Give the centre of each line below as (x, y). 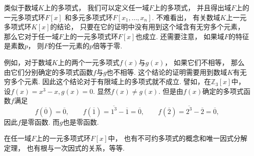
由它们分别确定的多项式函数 (48, 72)
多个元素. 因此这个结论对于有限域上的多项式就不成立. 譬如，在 (111, 81)
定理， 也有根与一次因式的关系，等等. (64, 147)
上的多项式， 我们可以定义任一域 (96, 7)
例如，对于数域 (28, 62)
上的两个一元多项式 (88, 62)
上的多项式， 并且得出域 (192, 7)
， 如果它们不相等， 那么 (205, 62)
